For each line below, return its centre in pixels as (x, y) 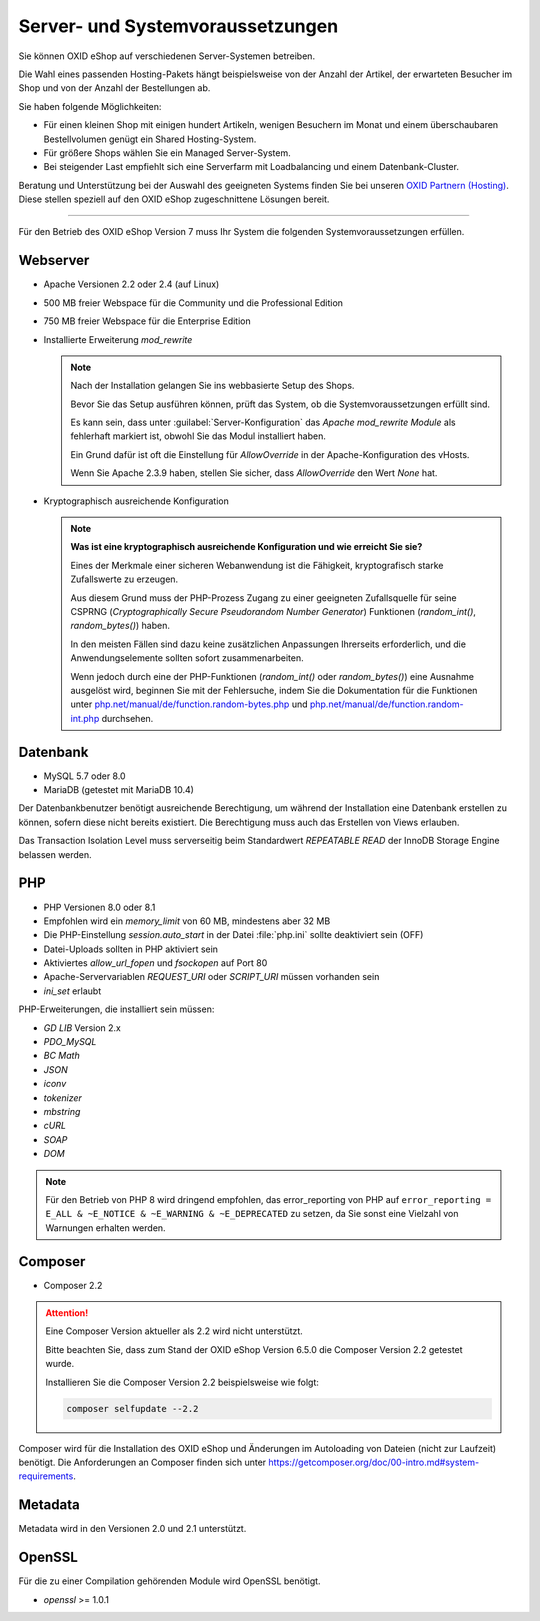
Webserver (54, 260)
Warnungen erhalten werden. (105, 1227)
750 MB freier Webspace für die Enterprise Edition (147, 321)
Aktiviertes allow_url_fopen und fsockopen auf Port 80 (155, 963)
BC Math (61, 1056)
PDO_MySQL (70, 1042)
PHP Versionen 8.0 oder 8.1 (99, 907)
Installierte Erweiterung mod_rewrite (118, 339)
